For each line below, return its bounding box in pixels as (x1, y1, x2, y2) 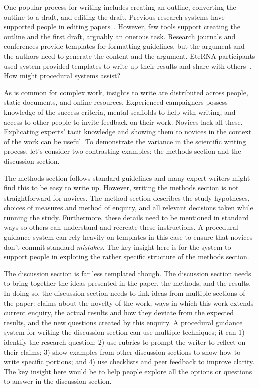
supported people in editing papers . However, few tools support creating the (4, 21, 241, 32)
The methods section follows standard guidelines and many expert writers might (4, 172, 250, 183)
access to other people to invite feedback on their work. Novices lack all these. (4, 116, 243, 127)
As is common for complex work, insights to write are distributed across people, (4, 87, 248, 97)
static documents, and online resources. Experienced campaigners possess (4, 97, 228, 107)
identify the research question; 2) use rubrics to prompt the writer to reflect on (4, 337, 246, 347)
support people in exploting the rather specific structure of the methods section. (4, 251, 249, 262)
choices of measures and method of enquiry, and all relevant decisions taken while (4, 202, 253, 213)
